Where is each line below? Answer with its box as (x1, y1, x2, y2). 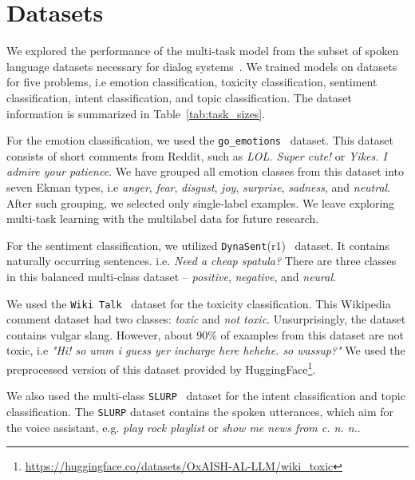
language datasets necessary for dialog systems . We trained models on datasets (6, 58, 397, 74)
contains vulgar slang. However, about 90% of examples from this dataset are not (6, 326, 404, 343)
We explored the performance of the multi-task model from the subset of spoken (6, 42, 399, 59)
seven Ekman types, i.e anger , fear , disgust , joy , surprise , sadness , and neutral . (6, 178, 391, 195)
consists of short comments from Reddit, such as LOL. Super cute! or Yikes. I (6, 147, 387, 164)
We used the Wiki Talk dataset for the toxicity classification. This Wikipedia (6, 295, 391, 311)
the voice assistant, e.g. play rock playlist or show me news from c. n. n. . (6, 419, 361, 435)
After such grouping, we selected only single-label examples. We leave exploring (6, 194, 395, 211)
